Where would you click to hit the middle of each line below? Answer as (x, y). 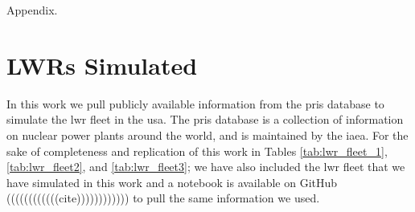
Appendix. (32, 10)
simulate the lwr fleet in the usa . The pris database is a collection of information (205, 119)
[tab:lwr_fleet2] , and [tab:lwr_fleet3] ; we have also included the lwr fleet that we (206, 167)
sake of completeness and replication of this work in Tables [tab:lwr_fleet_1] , (197, 151)
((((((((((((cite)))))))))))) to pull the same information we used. (163, 198)
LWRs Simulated (102, 65)
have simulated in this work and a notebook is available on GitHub (172, 182)
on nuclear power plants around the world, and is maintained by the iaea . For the (207, 135)
